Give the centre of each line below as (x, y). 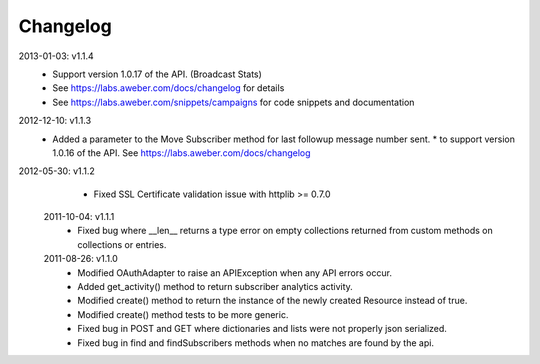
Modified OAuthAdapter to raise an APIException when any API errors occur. (234, 272)
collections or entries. (122, 244)
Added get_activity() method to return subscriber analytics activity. (215, 287)
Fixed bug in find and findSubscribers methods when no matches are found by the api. (256, 342)
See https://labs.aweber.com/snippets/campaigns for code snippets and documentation (233, 102)
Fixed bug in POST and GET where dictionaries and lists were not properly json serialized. (262, 329)
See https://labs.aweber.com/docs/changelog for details (168, 88)
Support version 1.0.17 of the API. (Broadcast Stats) (157, 74)
